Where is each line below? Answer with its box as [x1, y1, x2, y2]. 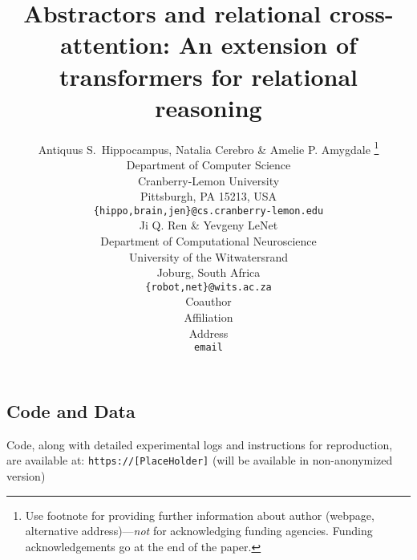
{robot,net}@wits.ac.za [145, 281, 272, 293]
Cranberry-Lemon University [137, 172, 280, 189]
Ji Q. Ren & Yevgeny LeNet [139, 217, 278, 233]
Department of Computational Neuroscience [100, 232, 317, 249]
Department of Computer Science [126, 156, 291, 172]
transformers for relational [59, 59, 358, 92]
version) [6, 467, 46, 484]
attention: [60, 28, 170, 61]
